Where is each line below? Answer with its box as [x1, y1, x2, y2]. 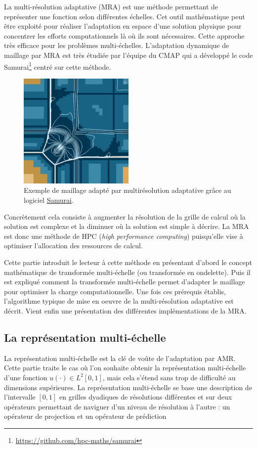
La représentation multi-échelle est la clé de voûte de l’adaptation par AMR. [4, 353, 236, 363]
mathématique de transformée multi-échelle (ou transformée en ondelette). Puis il [4, 267, 251, 277]
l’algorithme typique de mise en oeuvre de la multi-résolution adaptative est [4, 296, 234, 306]
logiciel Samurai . [24, 195, 74, 205]
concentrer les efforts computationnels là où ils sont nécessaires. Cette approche [4, 30, 245, 41]
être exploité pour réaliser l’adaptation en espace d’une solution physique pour [4, 21, 242, 31]
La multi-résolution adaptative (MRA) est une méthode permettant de [4, 1, 218, 11]
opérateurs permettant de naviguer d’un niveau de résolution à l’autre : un [4, 401, 230, 411]
